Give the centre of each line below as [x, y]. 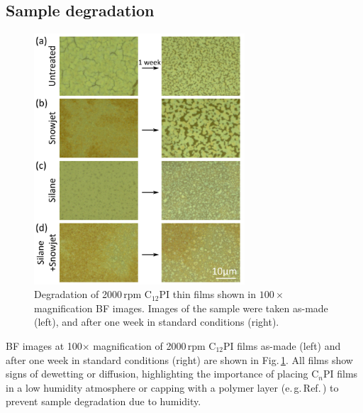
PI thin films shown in [208, 294]
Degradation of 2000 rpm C [93, 294]
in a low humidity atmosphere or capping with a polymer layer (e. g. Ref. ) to [172, 387]
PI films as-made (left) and [282, 345]
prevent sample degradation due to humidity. [104, 401]
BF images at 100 [44, 345]
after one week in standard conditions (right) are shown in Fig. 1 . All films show [179, 359]
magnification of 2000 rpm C [155, 345]
